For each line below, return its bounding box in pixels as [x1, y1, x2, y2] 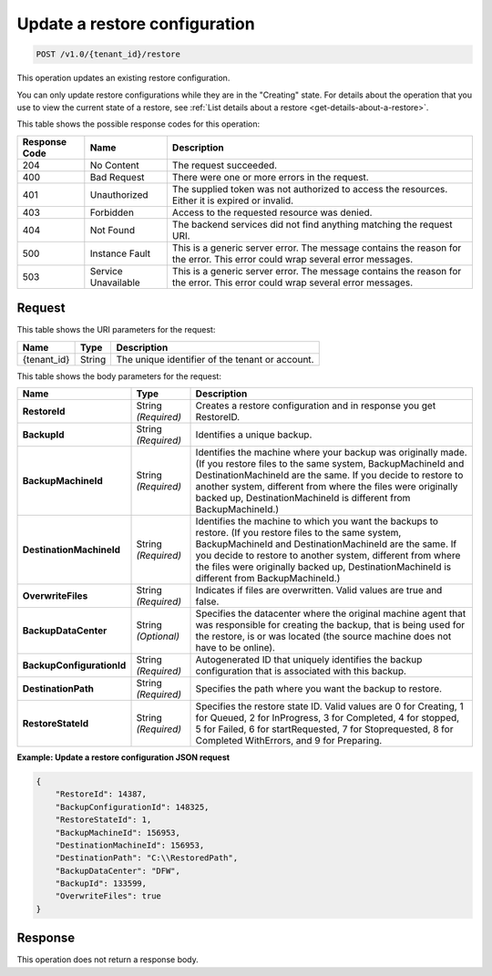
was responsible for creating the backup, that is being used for [195, 618, 465, 631]
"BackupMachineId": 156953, [55, 827, 181, 837]
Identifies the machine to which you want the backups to [195, 515, 439, 528]
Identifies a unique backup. [195, 428, 313, 441]
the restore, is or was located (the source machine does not [195, 630, 452, 642]
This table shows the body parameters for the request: [16, 370, 222, 382]
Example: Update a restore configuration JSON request [16, 752, 231, 763]
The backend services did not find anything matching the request [171, 218, 453, 231]
